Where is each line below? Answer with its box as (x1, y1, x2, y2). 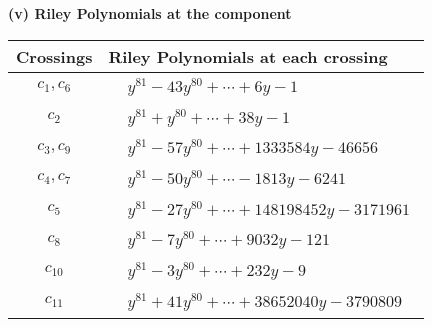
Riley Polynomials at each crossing (108, 44, 388, 68)
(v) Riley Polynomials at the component (8, 3, 292, 23)
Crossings (16, 44, 93, 68)
